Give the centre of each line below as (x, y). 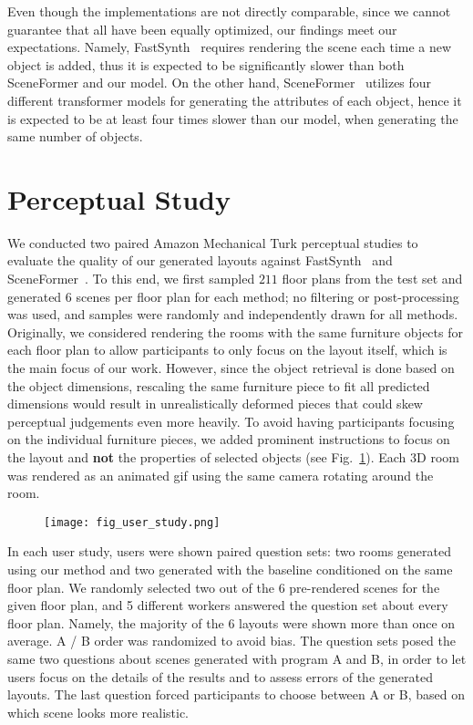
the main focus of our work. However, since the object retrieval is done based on (231, 368)
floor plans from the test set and (372, 279)
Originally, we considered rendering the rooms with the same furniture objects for (235, 331)
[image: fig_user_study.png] (132, 522)
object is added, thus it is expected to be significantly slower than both (206, 64)
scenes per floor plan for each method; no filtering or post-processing (267, 296)
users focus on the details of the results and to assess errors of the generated (220, 676)
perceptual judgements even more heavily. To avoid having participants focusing (231, 421)
